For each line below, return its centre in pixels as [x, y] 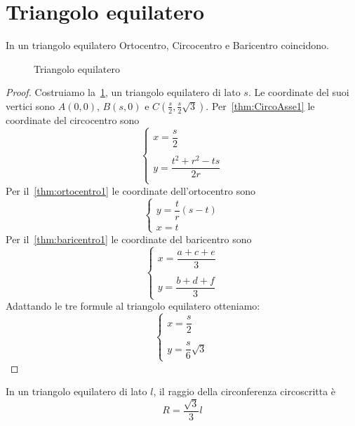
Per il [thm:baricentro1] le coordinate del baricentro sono [129, 239]
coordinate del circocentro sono [73, 119]
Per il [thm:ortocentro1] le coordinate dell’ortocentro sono [130, 190]
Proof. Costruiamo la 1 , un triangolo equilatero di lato [123, 92]
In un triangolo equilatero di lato [76, 391]
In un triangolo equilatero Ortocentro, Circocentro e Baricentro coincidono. [167, 45]
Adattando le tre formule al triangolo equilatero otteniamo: [133, 306]
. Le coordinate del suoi [299, 92]
